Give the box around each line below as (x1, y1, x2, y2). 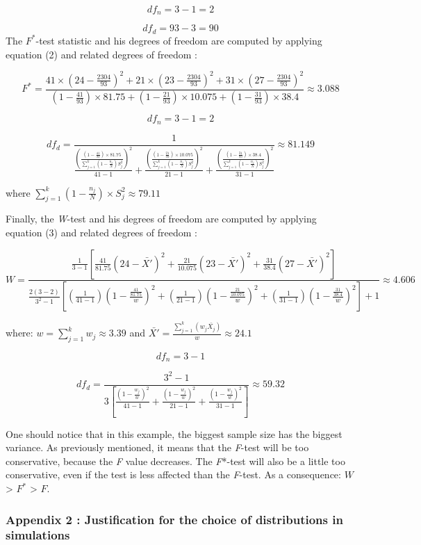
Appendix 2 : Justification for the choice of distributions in (6, 510, 343, 528)
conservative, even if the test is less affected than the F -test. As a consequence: (6, 467, 341, 482)
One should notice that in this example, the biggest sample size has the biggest (6, 426, 342, 441)
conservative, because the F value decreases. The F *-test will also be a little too (6, 453, 345, 468)
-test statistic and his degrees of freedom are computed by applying (35, 33, 322, 47)
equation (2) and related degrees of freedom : (6, 47, 197, 61)
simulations (6, 526, 70, 544)
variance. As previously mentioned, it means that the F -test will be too (6, 440, 309, 455)
